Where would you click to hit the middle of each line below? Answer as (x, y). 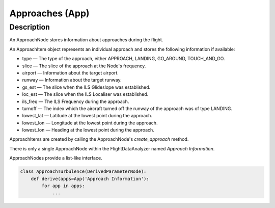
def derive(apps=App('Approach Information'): (90, 179)
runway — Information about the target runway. (72, 80)
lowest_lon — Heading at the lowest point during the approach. (88, 130)
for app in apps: (63, 186)
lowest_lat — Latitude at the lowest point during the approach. (87, 116)
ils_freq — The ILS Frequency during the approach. (76, 101)
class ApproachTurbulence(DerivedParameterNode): (83, 172)
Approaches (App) (49, 13)
